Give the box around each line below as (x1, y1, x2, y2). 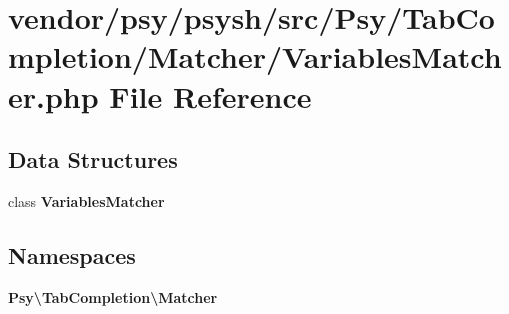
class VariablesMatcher (8, 190, 165, 211)
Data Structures (8, 144, 178, 175)
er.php (8, 75, 99, 116)
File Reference (109, 75, 312, 116)
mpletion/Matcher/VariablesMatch (8, 36, 502, 77)
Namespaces (8, 239, 136, 270)
